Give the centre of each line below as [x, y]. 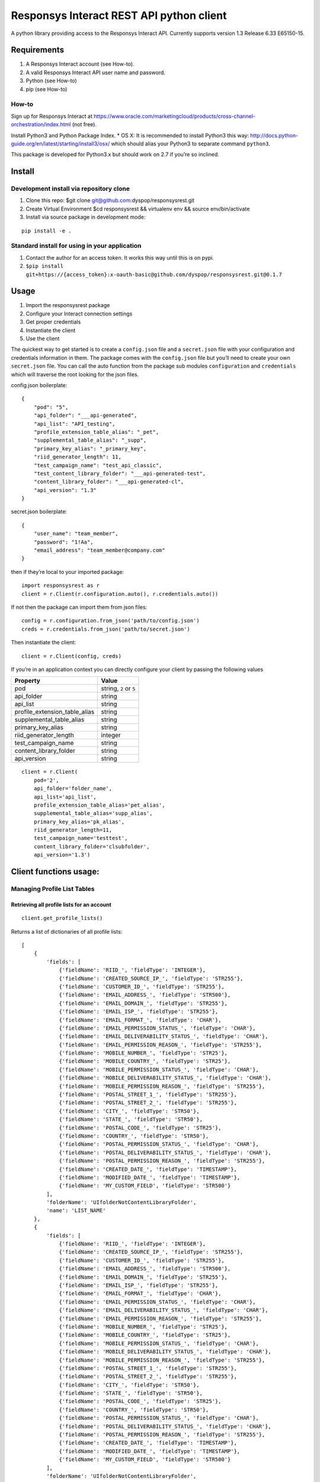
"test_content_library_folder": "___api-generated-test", [120, 473]
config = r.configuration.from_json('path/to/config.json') [111, 621]
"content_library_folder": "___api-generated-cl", [109, 482]
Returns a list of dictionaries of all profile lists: [67, 931]
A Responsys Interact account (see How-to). [80, 64]
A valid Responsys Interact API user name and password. [96, 72]
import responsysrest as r [61, 586]
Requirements [38, 50]
